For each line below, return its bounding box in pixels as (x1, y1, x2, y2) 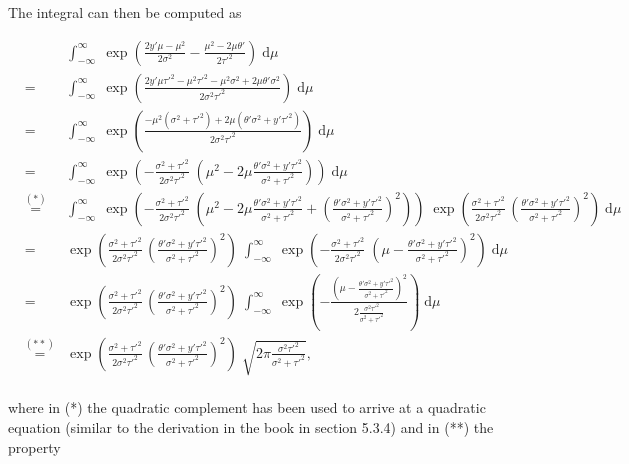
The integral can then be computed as (8, 2, 242, 22)
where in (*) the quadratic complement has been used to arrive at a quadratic (8, 397, 486, 418)
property (8, 436, 61, 457)
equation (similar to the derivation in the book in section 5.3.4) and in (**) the (8, 416, 494, 437)
